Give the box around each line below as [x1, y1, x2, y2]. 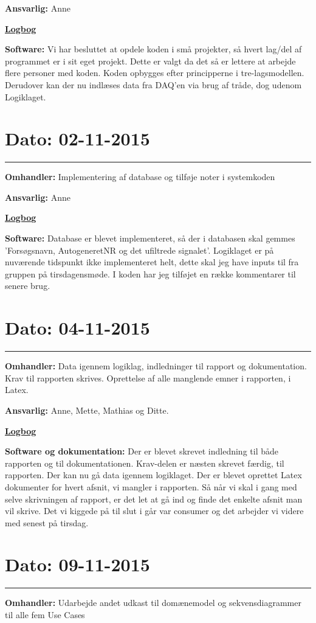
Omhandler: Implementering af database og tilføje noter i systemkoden [5, 170, 275, 183]
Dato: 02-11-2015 [5, 126, 150, 151]
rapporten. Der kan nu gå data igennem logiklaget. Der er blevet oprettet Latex [5, 468, 302, 481]
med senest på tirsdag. [5, 516, 89, 529]
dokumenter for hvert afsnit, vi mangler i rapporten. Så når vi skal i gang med [5, 480, 297, 493]
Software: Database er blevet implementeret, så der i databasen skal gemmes [5, 232, 295, 245]
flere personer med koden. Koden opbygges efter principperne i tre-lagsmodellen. [5, 66, 304, 79]
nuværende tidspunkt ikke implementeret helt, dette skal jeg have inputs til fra [5, 256, 299, 268]
